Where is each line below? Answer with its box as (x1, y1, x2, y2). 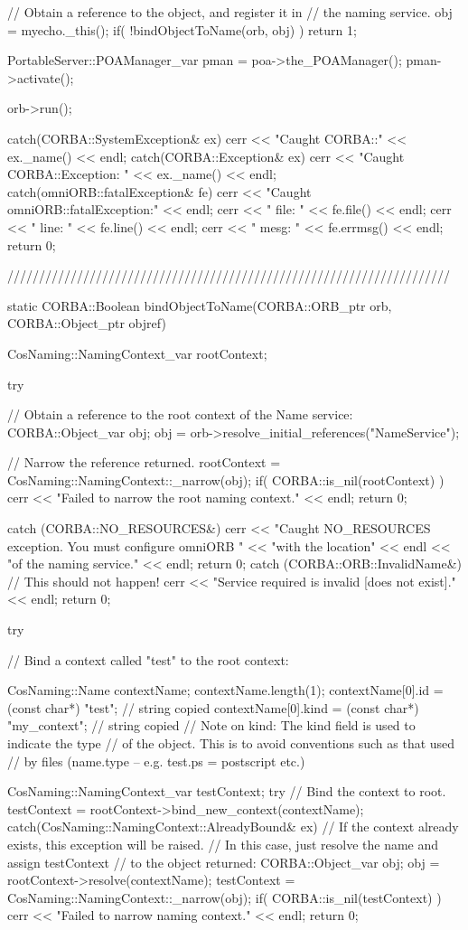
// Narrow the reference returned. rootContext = (7, 453, 281, 472)
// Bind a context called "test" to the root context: (7, 650, 289, 669)
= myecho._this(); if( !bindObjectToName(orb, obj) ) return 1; (7, 20, 357, 39)
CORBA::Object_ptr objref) (7, 314, 166, 333)
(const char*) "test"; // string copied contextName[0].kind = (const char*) (7, 698, 419, 717)
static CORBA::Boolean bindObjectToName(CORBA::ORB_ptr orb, (7, 296, 392, 315)
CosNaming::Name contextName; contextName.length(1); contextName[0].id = (7, 681, 444, 700)
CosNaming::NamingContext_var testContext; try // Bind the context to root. (7, 782, 446, 801)
